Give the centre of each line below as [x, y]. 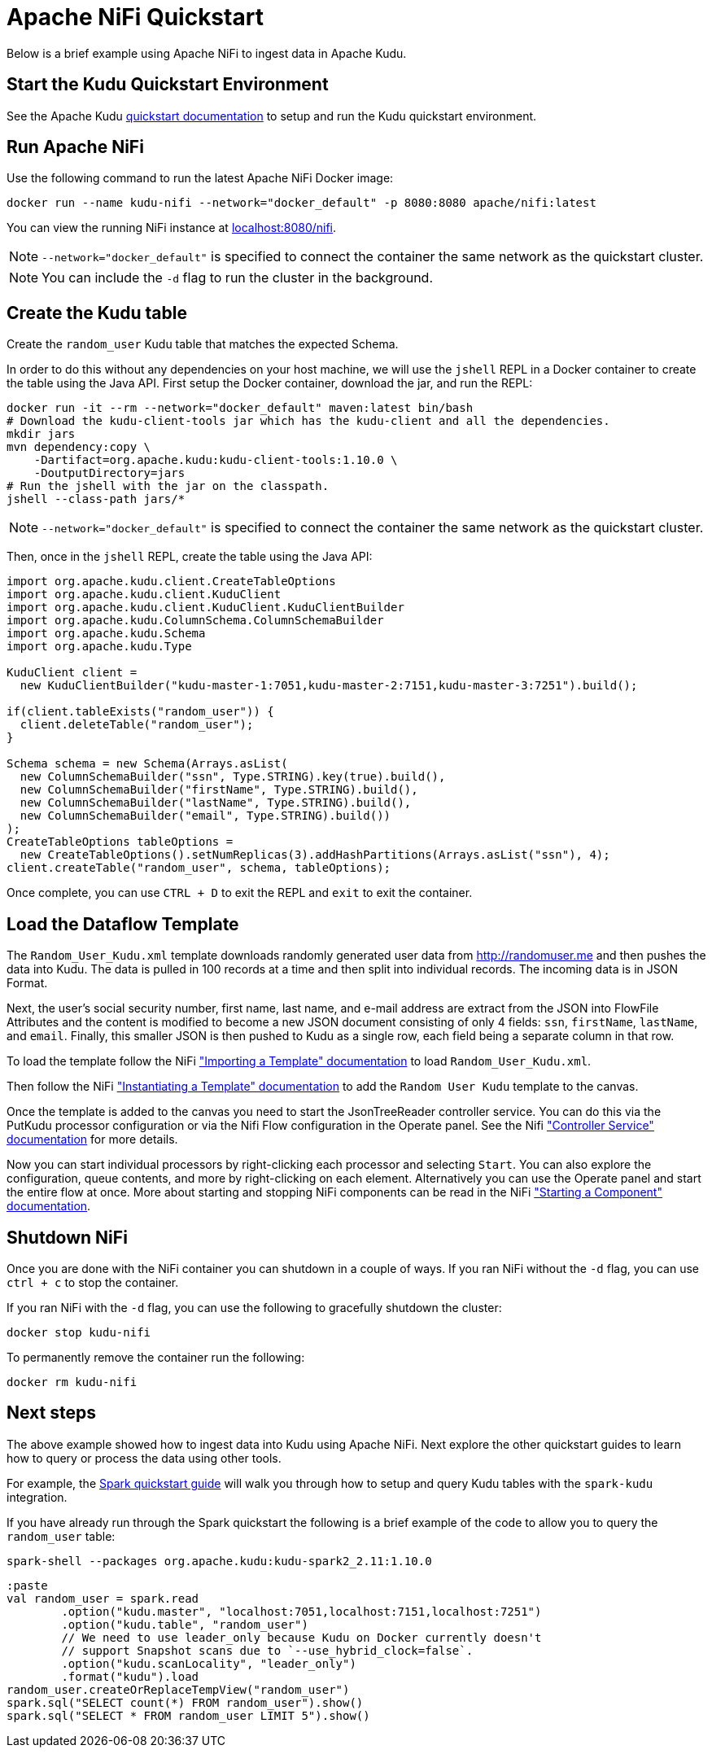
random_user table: [61, 1536]
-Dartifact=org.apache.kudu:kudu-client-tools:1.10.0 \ [216, 460]
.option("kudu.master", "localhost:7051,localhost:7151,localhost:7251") [301, 1611]
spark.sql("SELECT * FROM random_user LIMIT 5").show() [188, 1715]
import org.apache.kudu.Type [99, 647]
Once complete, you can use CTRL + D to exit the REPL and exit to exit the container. [240, 893]
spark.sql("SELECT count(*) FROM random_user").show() [185, 1702]
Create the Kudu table [97, 313]
